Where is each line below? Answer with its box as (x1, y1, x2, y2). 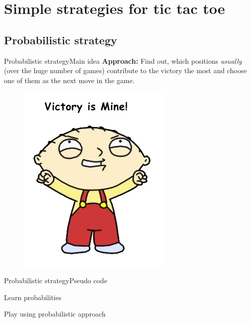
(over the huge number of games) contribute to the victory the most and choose (4, 65, 247, 76)
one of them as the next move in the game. (4, 75, 135, 85)
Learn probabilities (4, 292, 62, 302)
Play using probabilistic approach (4, 309, 106, 319)
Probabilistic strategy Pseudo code (4, 275, 107, 285)
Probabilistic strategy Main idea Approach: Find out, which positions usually (4, 55, 242, 66)
